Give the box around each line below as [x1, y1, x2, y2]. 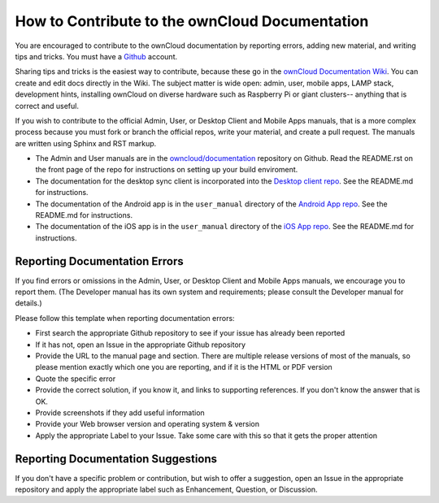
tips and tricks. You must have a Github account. [15, 51, 178, 61]
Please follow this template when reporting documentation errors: [15, 313, 235, 323]
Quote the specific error [35, 374, 116, 384]
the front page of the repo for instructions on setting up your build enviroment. [35, 165, 298, 175]
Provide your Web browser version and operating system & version [35, 419, 260, 429]
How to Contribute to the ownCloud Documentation [15, 12, 369, 30]
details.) [15, 298, 42, 308]
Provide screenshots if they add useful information [35, 408, 205, 418]
